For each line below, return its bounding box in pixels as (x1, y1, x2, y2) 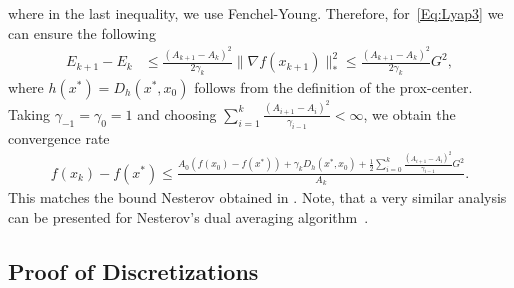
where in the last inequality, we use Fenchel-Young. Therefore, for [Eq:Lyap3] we (8, 3, 504, 23)
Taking (8, 103, 51, 124)
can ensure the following (8, 22, 156, 43)
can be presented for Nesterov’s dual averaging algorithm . (8, 206, 369, 227)
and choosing (137, 103, 217, 124)
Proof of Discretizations (8, 255, 259, 286)
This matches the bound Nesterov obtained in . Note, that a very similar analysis (8, 186, 507, 207)
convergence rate (8, 127, 110, 148)
